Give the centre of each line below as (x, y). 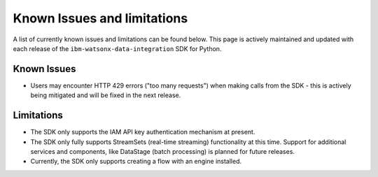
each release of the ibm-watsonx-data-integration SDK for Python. (117, 48)
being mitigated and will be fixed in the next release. (106, 95)
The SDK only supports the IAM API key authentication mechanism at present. (143, 132)
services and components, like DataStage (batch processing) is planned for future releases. (163, 151)
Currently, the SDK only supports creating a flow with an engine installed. (136, 162)
